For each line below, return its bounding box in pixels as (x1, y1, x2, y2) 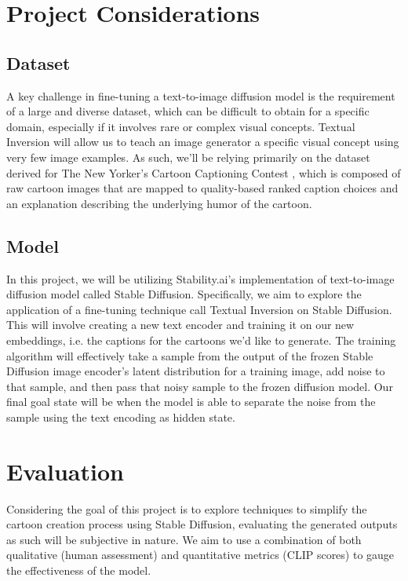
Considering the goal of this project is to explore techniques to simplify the (6, 500, 367, 517)
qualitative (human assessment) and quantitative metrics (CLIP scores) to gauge (6, 546, 395, 563)
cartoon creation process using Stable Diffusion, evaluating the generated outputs (6, 516, 398, 532)
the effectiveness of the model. (6, 561, 151, 578)
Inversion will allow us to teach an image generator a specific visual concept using (6, 133, 399, 150)
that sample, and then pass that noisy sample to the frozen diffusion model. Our (6, 378, 393, 394)
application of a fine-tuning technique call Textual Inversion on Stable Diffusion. (6, 301, 392, 317)
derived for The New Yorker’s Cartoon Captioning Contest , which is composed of (6, 164, 401, 181)
